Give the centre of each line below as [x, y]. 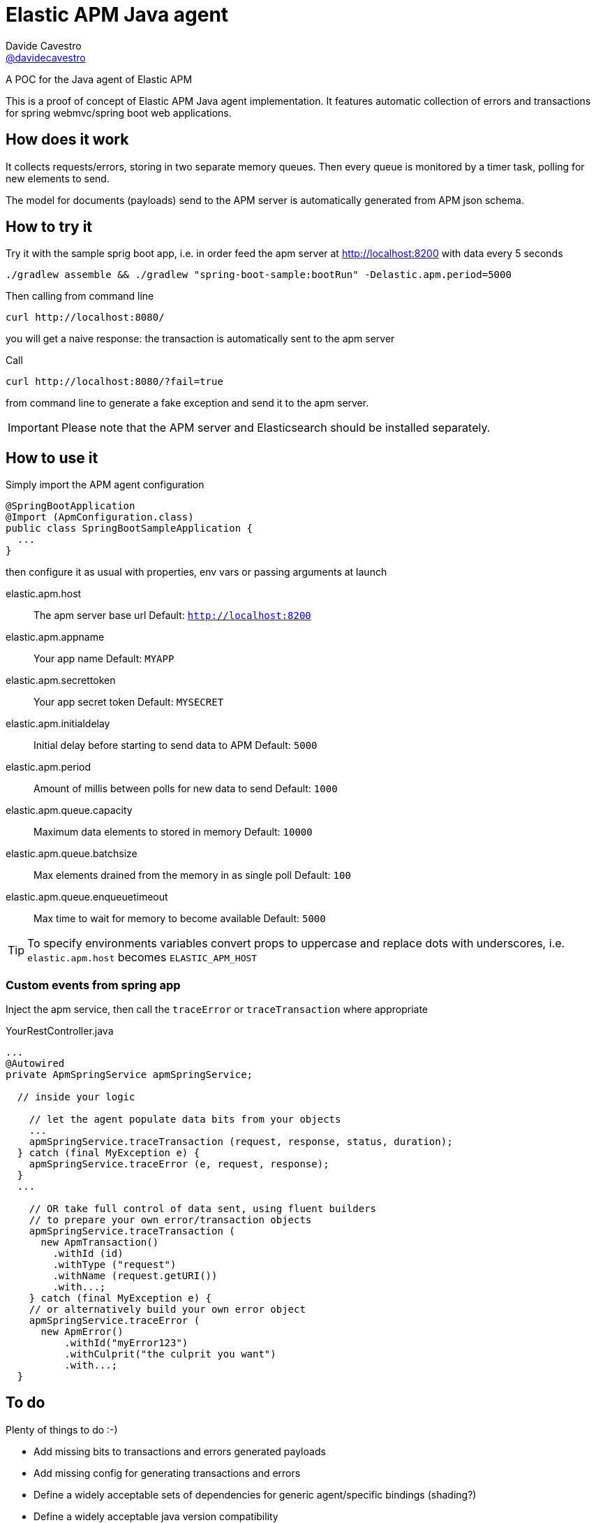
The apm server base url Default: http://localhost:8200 [172, 615]
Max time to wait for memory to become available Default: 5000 [180, 919]
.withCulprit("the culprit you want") [170, 1354]
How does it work [67, 140]
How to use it [52, 458]
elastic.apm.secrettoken [61, 680]
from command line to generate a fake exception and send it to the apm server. [187, 403]
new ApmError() [82, 1332]
